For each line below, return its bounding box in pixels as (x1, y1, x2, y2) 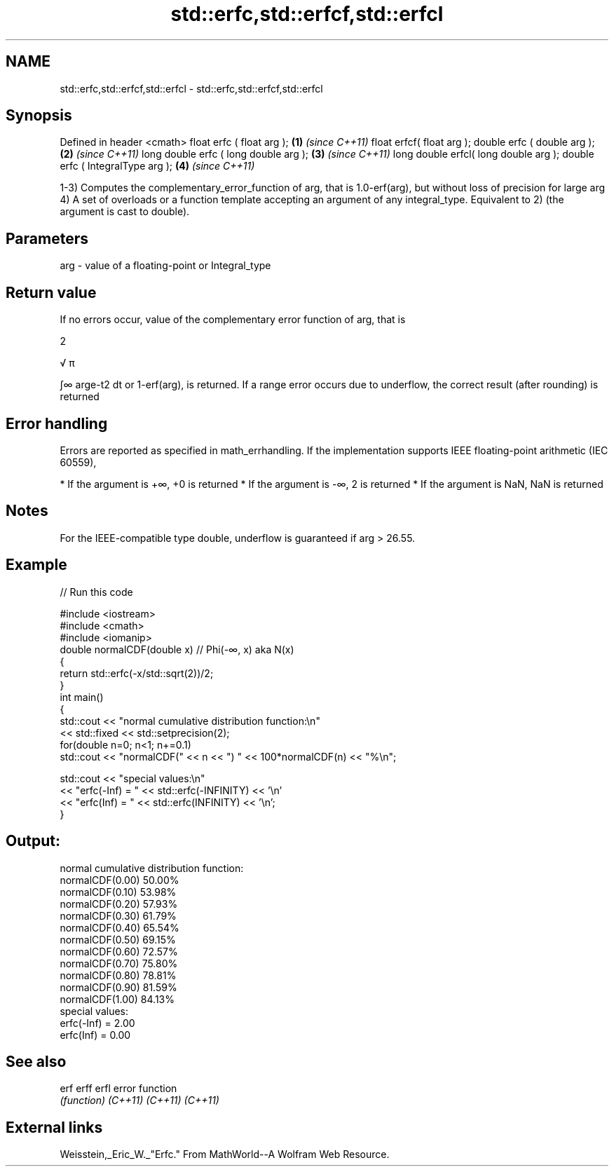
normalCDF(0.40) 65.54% (60, 921, 179, 934)
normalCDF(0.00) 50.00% (60, 873, 179, 886)
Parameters (6, 229, 88, 247)
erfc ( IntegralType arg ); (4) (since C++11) (60, 160, 255, 172)
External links (6, 1118, 103, 1136)
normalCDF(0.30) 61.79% (60, 909, 177, 922)
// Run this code (60, 585, 133, 598)
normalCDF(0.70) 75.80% (60, 957, 178, 969)
